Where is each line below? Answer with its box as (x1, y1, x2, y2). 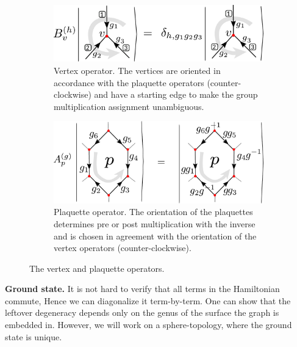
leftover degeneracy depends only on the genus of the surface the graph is (5, 306, 279, 319)
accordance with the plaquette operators (54, 76, 204, 89)
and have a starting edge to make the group (94, 88, 258, 101)
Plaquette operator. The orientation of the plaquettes (54, 205, 253, 218)
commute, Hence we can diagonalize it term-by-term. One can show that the (5, 294, 291, 307)
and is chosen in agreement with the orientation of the (54, 229, 257, 242)
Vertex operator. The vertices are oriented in (54, 64, 221, 76)
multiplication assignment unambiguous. (54, 100, 204, 112)
